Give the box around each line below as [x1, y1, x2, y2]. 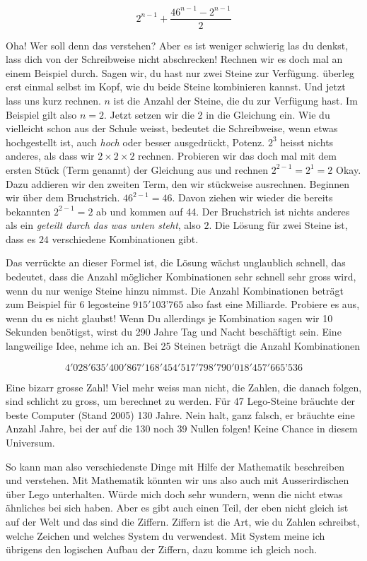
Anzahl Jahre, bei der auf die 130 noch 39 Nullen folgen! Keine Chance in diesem [6, 421, 358, 436]
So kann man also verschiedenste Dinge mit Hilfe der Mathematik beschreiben [6, 459, 344, 473]
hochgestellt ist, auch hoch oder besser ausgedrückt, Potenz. [6, 134, 265, 149]
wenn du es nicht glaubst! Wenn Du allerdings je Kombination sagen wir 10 [6, 310, 333, 325]
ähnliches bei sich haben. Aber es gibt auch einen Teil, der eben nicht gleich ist [6, 500, 349, 515]
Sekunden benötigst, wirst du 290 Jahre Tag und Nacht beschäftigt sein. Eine [6, 324, 342, 339]
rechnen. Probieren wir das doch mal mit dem [138, 148, 337, 163]
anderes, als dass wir [6, 148, 95, 163]
